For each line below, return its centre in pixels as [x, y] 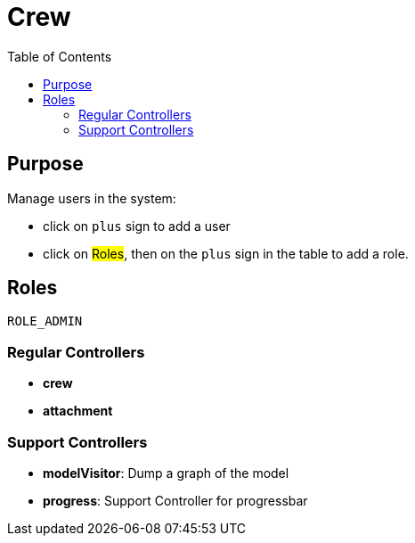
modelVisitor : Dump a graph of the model [166, 473]
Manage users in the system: [92, 198]
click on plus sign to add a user [137, 226]
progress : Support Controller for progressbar [175, 500]
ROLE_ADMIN [45, 321]
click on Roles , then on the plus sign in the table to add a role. [226, 253]
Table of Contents [60, 56]
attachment [78, 411]
